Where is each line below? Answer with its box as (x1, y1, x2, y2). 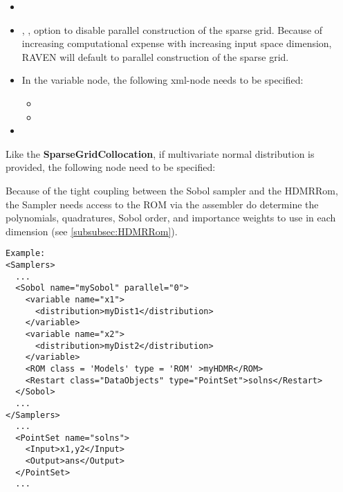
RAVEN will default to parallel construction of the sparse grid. (21, 49, 289, 64)
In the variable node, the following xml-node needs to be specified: (21, 73, 304, 87)
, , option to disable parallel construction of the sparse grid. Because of (21, 22, 323, 37)
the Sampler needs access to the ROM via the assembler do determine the (6, 197, 319, 211)
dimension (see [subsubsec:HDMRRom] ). (6, 224, 178, 238)
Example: (6, 248, 46, 259)
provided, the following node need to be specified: (6, 160, 216, 174)
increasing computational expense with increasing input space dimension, (21, 36, 332, 51)
